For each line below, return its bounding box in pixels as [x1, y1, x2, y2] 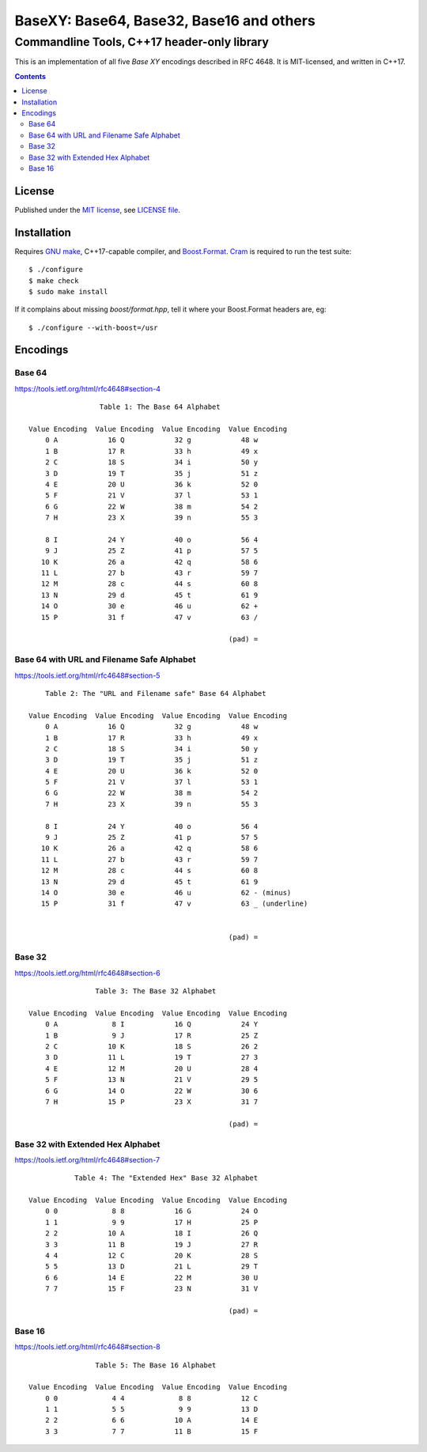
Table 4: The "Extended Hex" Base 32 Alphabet [74, 1174, 259, 1182]
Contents [14, 71, 47, 81]
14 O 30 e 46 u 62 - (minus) [40, 888, 292, 897]
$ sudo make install [28, 287, 108, 296]
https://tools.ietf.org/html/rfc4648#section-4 [14, 384, 161, 393]
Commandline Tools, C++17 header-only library [14, 35, 269, 49]
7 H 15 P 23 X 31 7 [44, 1097, 259, 1106]
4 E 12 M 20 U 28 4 [44, 1064, 259, 1073]
